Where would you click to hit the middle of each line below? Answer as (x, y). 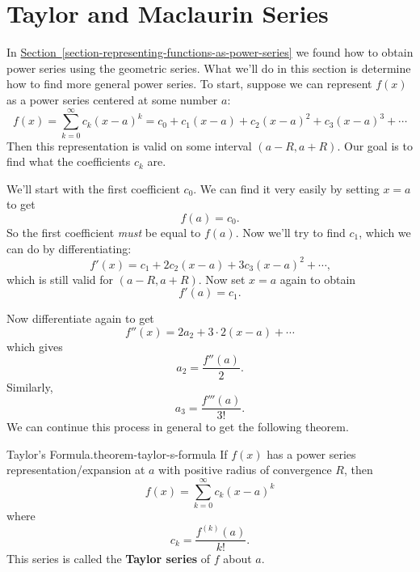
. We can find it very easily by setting (286, 188)
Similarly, (30, 386)
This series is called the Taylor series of (109, 559)
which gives (35, 346)
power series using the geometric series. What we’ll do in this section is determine (209, 68)
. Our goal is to (375, 145)
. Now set (222, 279)
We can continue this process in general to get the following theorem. (178, 427)
